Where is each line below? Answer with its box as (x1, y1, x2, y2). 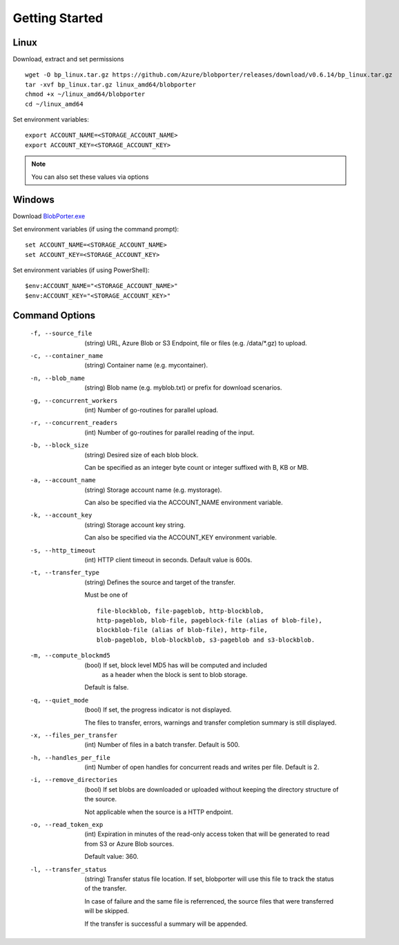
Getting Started (12, 10, 104, 26)
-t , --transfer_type (30, 569, 100, 577)
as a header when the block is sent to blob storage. (101, 670, 248, 678)
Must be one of (84, 591, 128, 599)
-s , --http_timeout (30, 546, 96, 554)
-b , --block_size (30, 441, 89, 449)
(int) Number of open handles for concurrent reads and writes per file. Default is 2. (84, 763, 320, 772)
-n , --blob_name (30, 374, 86, 382)
